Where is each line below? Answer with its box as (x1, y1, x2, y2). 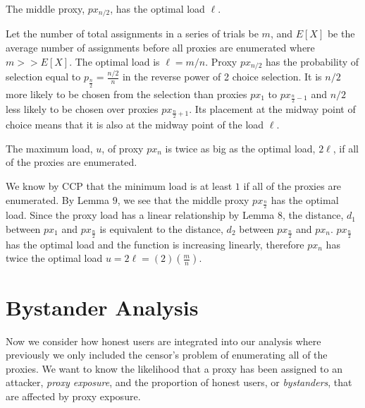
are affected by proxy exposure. (6, 388, 141, 403)
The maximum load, (6, 140, 93, 155)
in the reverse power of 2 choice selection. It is (122, 69, 322, 84)
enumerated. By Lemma (6, 192, 110, 207)
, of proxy (101, 140, 144, 155)
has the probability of (266, 54, 359, 68)
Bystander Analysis (6, 292, 199, 321)
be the (327, 26, 355, 41)
